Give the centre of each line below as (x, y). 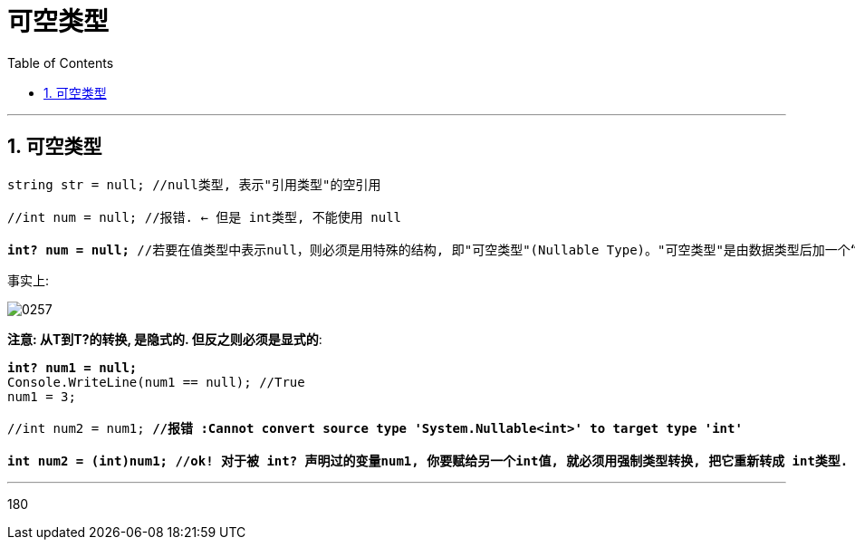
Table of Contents (61, 62)
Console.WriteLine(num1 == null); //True (156, 382)
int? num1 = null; (72, 367)
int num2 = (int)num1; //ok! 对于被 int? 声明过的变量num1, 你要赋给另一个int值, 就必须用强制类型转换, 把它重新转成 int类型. (428, 461)
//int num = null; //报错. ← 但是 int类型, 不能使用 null (205, 217)
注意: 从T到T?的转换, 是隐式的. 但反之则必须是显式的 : (165, 339)
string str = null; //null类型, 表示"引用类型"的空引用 (194, 184)
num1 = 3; (42, 396)
